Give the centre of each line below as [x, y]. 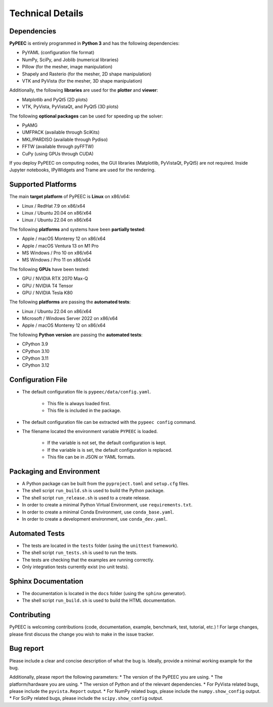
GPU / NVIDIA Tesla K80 [47, 292]
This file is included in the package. [84, 411]
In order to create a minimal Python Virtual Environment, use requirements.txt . [107, 505]
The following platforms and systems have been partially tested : [77, 229]
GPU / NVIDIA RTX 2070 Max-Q [55, 279]
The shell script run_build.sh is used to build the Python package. [93, 491]
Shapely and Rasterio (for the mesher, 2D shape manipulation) [87, 74]
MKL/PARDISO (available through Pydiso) [65, 139]
